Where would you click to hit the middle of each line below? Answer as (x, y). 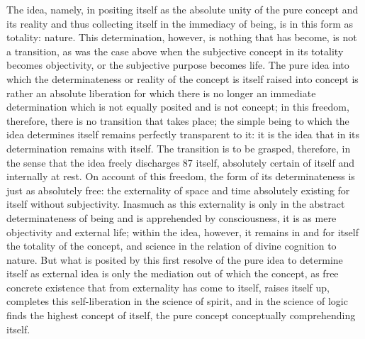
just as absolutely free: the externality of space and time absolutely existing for (178, 190)
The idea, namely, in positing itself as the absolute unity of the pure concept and (182, 9)
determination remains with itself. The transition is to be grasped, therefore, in (179, 148)
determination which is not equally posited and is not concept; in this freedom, (178, 107)
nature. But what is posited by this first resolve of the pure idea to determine (175, 259)
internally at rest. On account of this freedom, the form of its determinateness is (181, 176)
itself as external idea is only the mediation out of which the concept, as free (173, 273)
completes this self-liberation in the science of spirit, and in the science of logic (177, 301)
